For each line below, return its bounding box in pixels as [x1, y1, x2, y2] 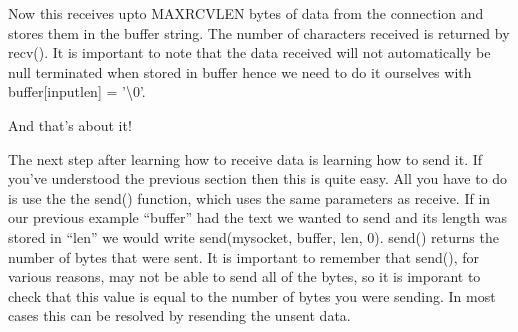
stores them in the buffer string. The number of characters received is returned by [8, 22, 510, 43]
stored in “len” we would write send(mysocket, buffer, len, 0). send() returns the [8, 226, 499, 247]
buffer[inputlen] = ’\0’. [8, 81, 146, 102]
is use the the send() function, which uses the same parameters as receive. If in [8, 187, 491, 208]
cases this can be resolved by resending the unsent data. [8, 305, 351, 326]
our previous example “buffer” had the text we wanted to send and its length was [8, 207, 507, 228]
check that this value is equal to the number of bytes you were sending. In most [8, 285, 496, 306]
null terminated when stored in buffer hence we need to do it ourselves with [8, 61, 472, 82]
